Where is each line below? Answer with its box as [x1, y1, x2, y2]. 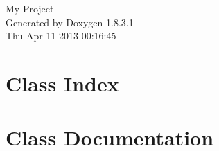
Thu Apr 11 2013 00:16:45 [6, 28, 116, 43]
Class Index [6, 69, 119, 97]
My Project [6, 1, 54, 15]
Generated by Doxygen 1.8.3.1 [6, 15, 134, 29]
